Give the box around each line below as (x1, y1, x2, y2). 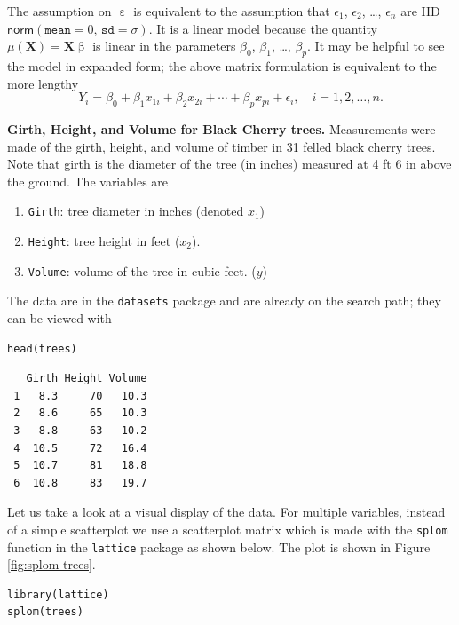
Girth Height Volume (26, 372, 147, 385)
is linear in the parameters (92, 36, 236, 55)
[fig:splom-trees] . (7, 555, 96, 574)
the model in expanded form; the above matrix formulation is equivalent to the (7, 56, 437, 75)
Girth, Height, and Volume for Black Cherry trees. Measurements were (7, 119, 436, 138)
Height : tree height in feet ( (28, 232, 180, 249)
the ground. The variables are (7, 171, 169, 190)
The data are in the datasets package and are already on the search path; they (7, 291, 441, 310)
